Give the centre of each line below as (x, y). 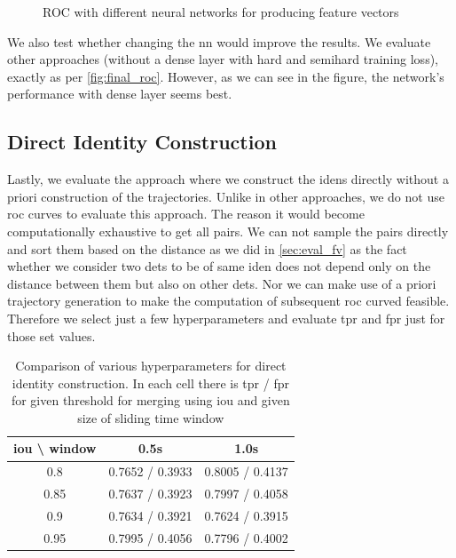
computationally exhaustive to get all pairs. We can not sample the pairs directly (228, 231)
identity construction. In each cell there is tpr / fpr (150, 383)
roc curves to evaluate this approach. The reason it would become (186, 214)
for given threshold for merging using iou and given (150, 400)
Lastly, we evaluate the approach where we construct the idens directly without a (228, 179)
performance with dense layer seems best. (120, 94)
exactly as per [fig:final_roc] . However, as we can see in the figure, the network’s (226, 76)
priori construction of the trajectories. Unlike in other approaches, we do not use (226, 196)
